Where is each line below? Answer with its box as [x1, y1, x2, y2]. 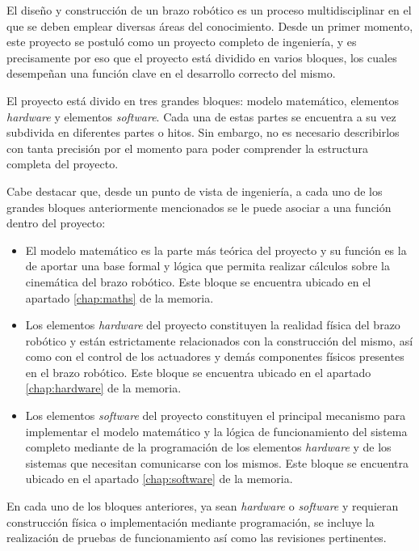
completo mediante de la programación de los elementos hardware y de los [25, 439, 392, 456]
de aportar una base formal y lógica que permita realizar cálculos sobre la [25, 257, 391, 274]
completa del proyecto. [6, 155, 119, 172]
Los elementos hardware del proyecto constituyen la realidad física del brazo [25, 316, 400, 333]
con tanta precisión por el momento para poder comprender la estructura [6, 139, 369, 156]
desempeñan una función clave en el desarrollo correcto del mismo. [6, 65, 336, 82]
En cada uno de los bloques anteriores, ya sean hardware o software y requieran [6, 498, 399, 515]
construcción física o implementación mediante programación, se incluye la [6, 513, 375, 530]
